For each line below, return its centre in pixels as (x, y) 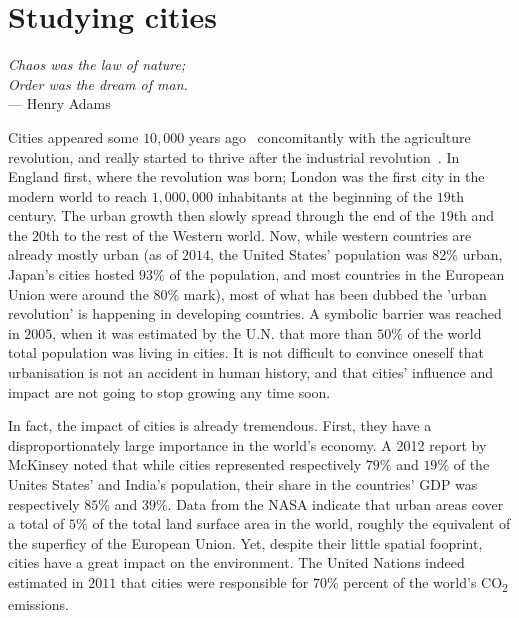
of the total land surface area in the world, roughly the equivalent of (301, 523)
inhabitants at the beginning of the (325, 195)
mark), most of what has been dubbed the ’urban (335, 293)
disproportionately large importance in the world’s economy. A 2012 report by (247, 444)
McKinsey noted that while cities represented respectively (185, 464)
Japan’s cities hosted (71, 274)
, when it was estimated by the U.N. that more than (212, 332)
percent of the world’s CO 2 (425, 583)
